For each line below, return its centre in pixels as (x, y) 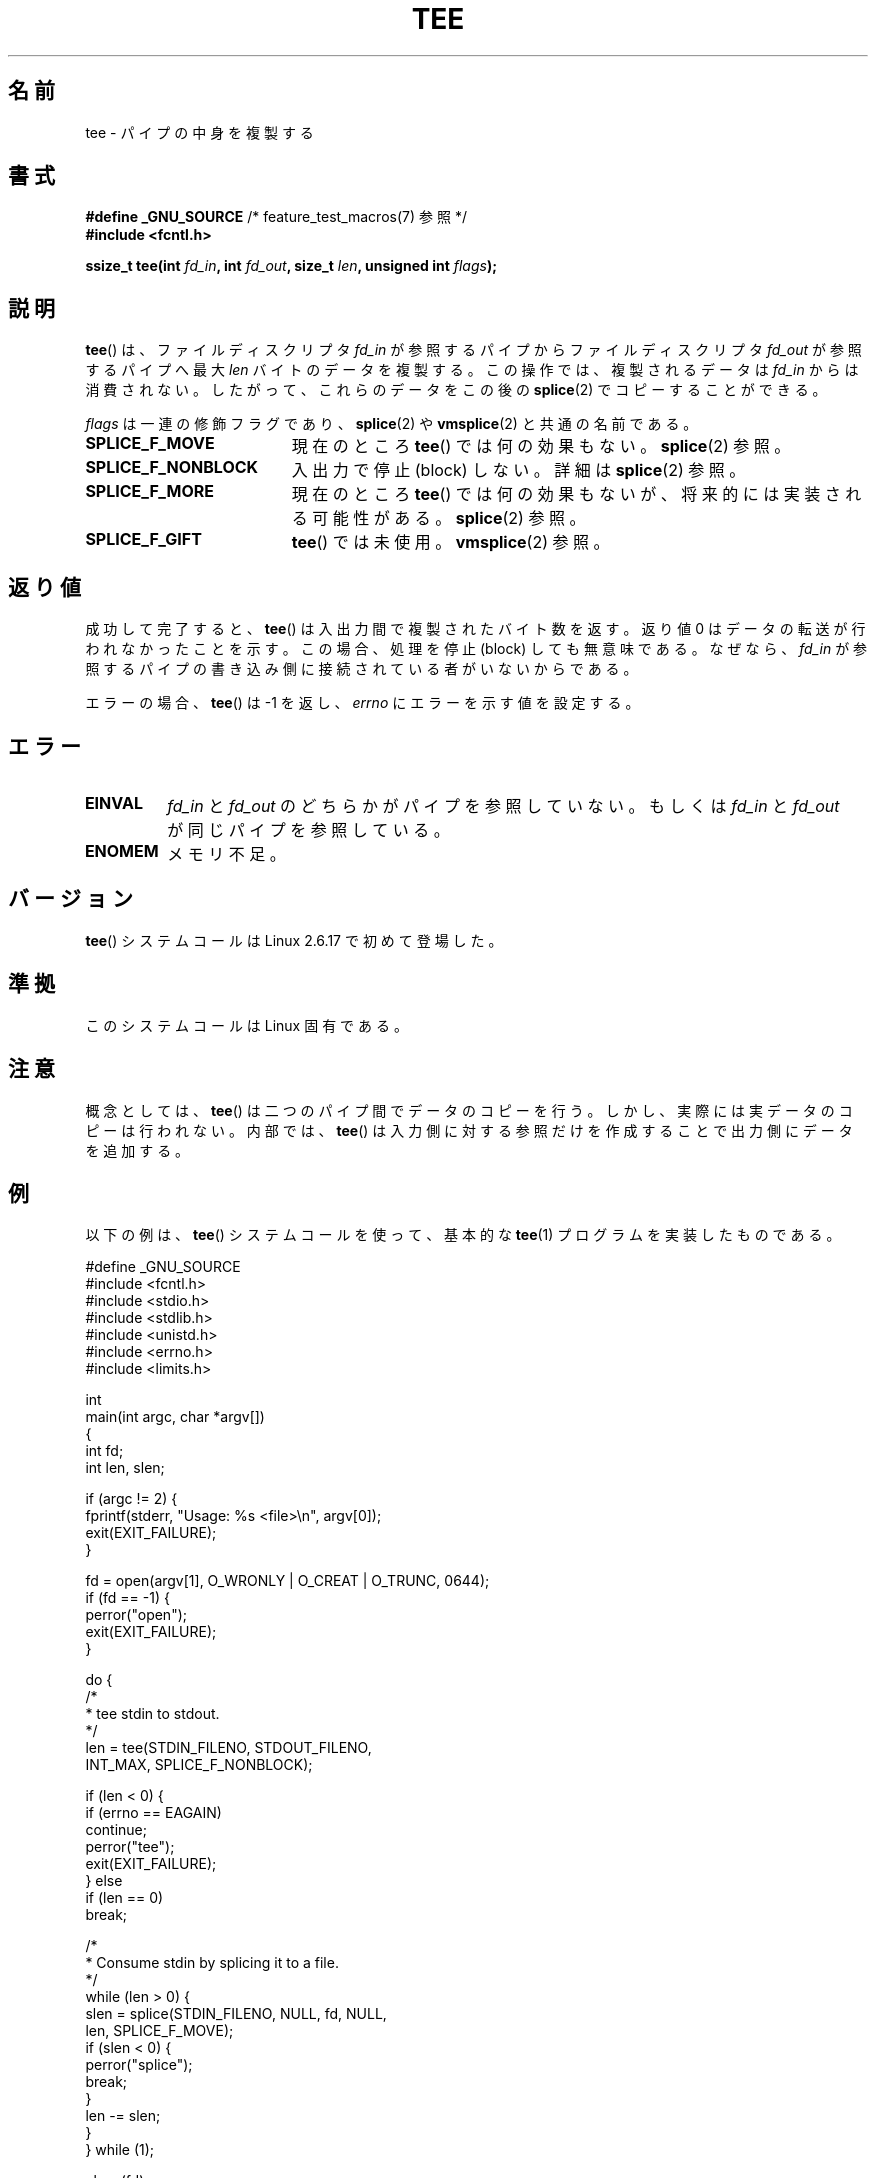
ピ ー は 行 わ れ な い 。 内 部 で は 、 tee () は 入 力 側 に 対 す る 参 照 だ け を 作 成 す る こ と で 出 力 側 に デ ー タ (469, 1130)
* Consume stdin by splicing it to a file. (212, 1963)
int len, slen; (125, 1468)
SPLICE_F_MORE (149, 491)
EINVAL (113, 802)
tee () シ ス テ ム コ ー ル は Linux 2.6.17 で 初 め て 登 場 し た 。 (294, 940)
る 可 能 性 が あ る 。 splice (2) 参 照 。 (438, 518)
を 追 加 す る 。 (137, 1150)
